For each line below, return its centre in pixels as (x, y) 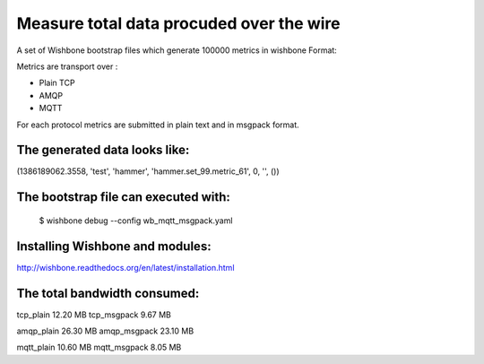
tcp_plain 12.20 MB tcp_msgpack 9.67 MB (94, 315)
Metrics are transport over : (67, 66)
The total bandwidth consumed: (108, 293)
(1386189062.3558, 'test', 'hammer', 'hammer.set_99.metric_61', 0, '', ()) (148, 171)
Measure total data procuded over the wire (178, 23)
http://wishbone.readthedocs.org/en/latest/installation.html (125, 267)
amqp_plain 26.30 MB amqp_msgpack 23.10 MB (105, 331)
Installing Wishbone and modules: (114, 246)
